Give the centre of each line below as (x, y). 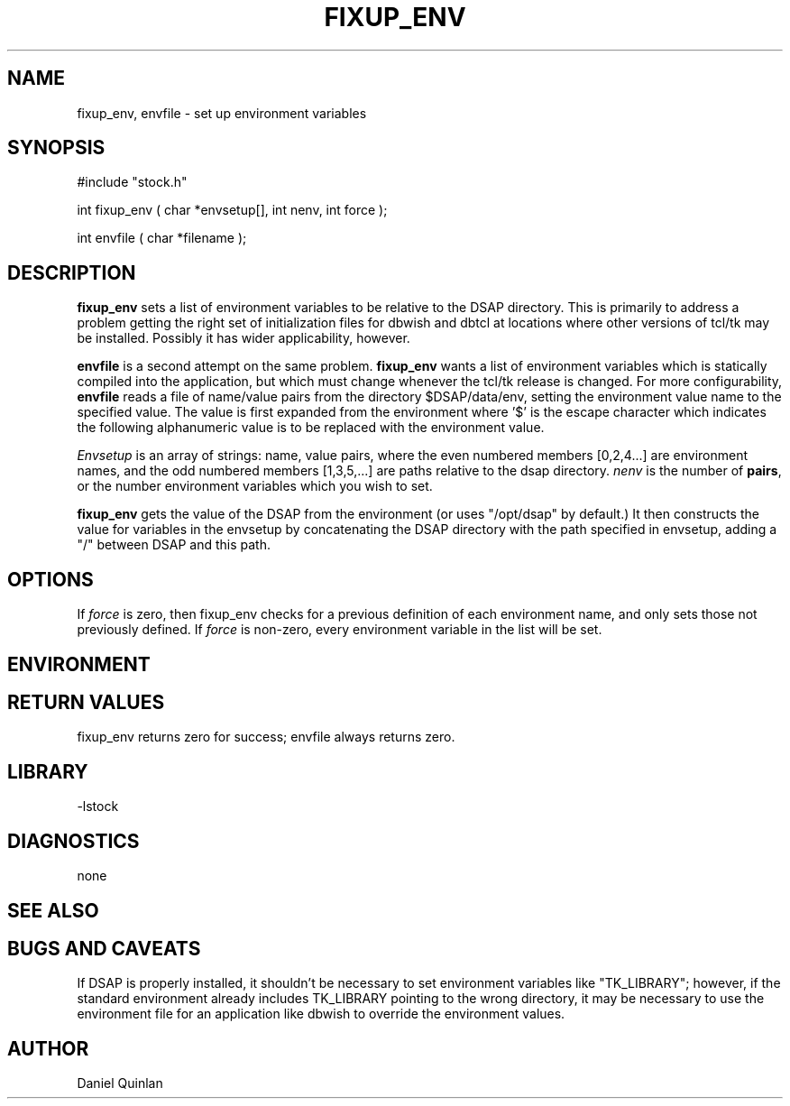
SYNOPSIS (56, 148)
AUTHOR (48, 1048)
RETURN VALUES (86, 702)
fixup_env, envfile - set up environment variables (222, 113)
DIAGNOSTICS (73, 841)
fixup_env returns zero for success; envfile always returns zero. (266, 737)
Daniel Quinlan (120, 1083)
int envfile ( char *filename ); (162, 238)
